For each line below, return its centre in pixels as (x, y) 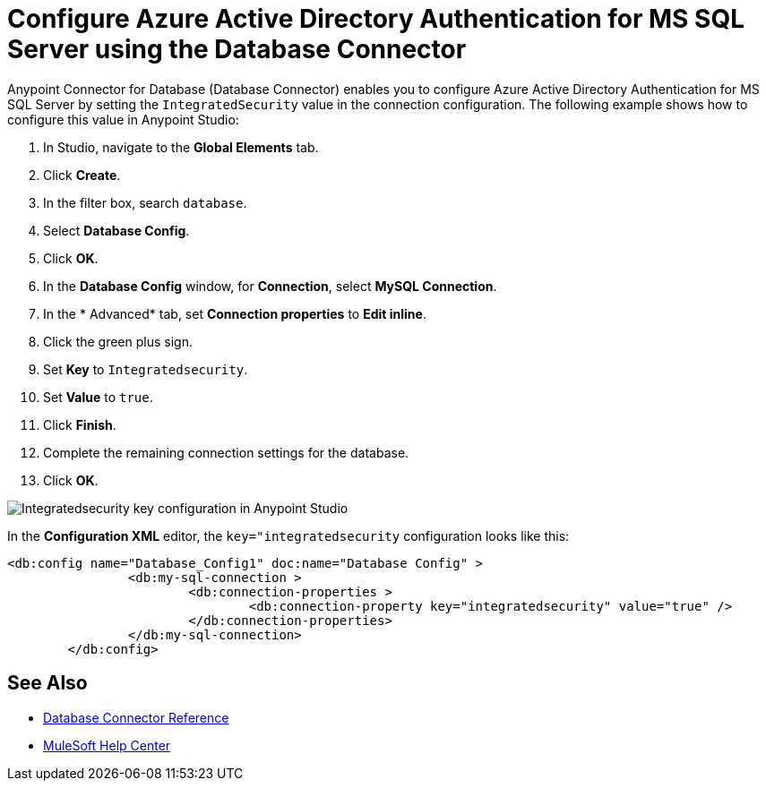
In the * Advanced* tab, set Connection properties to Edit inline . (235, 313)
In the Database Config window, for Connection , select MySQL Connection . (270, 286)
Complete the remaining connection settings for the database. (226, 452)
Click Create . (82, 175)
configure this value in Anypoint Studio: (123, 119)
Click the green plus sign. (118, 341)
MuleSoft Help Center (107, 745)
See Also (47, 683)
